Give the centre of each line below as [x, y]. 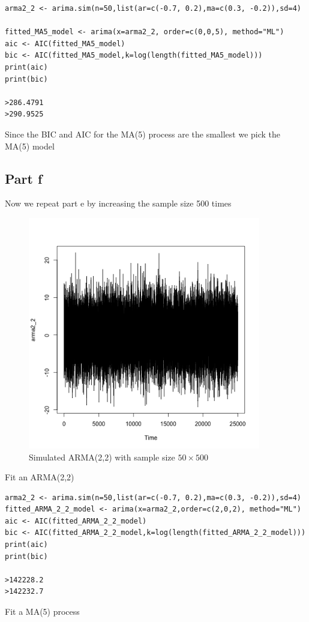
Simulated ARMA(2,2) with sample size [102, 457]
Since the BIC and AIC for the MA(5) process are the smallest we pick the [143, 134]
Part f [24, 178]
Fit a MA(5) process [42, 611]
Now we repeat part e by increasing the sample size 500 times [118, 203]
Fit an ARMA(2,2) [40, 477]
